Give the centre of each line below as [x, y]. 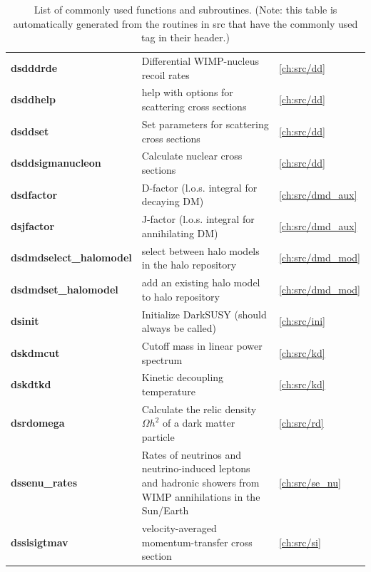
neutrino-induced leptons [196, 468]
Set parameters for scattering [205, 124]
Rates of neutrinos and [191, 454]
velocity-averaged [179, 528]
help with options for [187, 92]
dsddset [30, 131]
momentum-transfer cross [197, 542]
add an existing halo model [201, 282]
